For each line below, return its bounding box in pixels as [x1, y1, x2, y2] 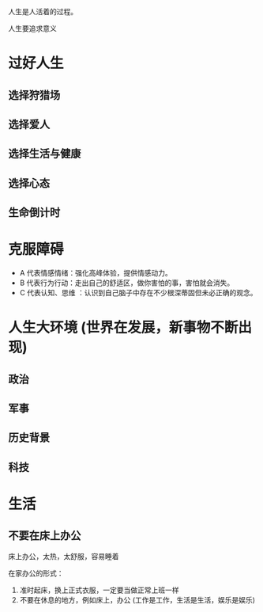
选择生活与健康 [8, 147, 81, 161]
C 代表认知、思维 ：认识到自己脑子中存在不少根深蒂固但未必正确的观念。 [19, 288, 257, 298]
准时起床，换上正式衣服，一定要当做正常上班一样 [19, 585, 179, 595]
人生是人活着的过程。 [8, 7, 77, 16]
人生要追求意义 [8, 24, 57, 33]
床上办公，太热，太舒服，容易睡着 [8, 551, 119, 561]
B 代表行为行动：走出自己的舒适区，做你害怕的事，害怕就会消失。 [19, 278, 235, 287]
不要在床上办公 [8, 529, 81, 542]
